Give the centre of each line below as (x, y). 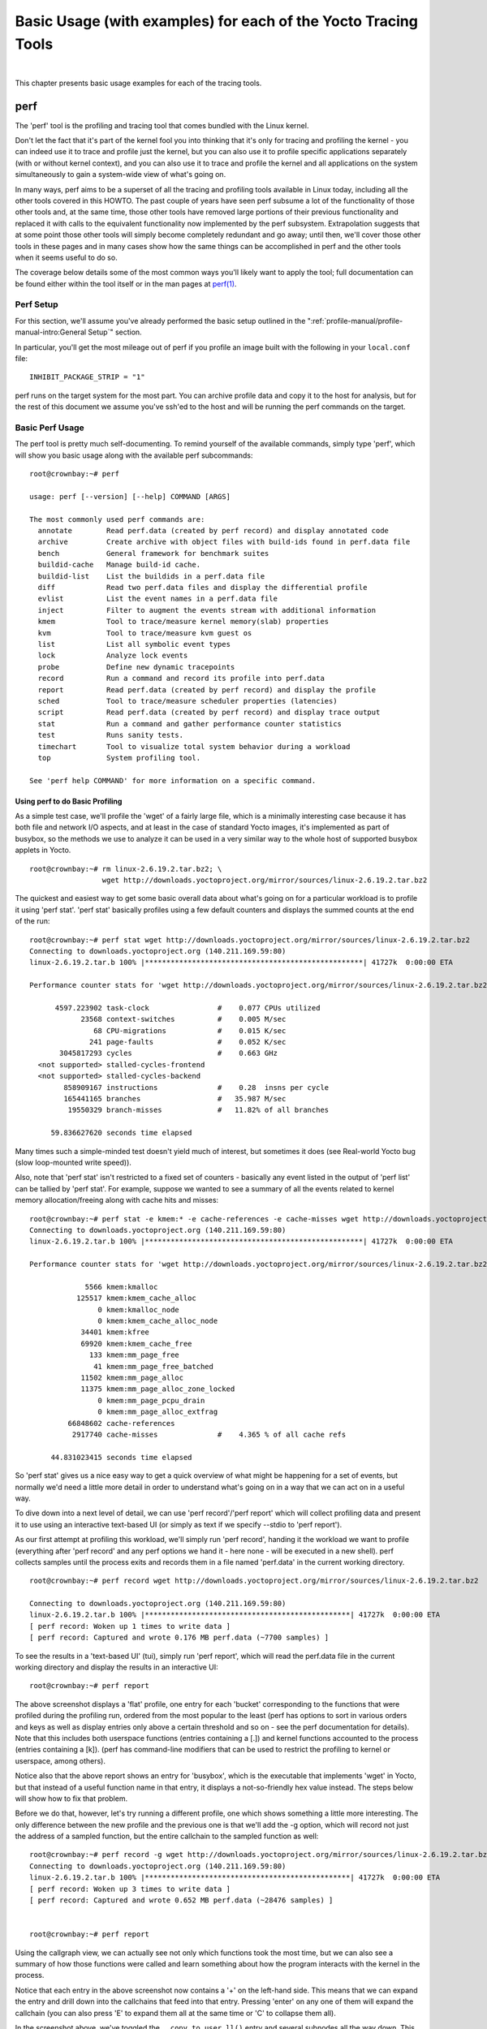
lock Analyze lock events (113, 656)
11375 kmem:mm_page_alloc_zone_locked (158, 1389)
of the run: (32, 921)
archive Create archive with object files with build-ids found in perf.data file (224, 542)
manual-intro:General (51, 332)
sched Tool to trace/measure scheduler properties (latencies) (187, 701)
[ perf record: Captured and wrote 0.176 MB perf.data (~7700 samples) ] (179, 1638)
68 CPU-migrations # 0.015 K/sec (190, 1030)
